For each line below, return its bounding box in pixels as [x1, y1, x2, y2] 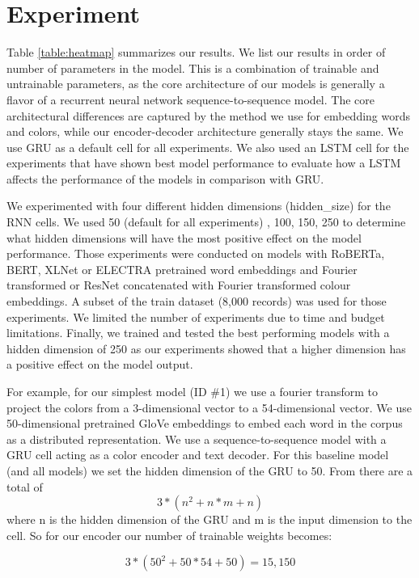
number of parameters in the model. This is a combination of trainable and [6, 59, 379, 76]
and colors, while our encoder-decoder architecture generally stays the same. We [6, 123, 404, 140]
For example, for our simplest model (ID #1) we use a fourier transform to [6, 383, 379, 399]
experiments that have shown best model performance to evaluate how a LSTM [6, 154, 401, 171]
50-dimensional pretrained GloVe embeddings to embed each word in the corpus [6, 415, 403, 432]
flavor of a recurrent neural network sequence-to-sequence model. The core [6, 91, 375, 108]
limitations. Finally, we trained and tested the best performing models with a [6, 324, 390, 341]
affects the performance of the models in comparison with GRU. [6, 170, 324, 187]
